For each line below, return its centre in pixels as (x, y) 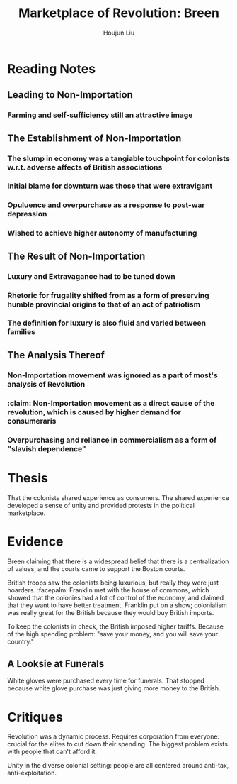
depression (27, 214)
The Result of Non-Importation (76, 256)
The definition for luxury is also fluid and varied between (107, 323)
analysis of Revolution (46, 384)
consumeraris (32, 421)
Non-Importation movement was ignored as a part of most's (112, 375)
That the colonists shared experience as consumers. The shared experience (118, 497)
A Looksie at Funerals (56, 664)
